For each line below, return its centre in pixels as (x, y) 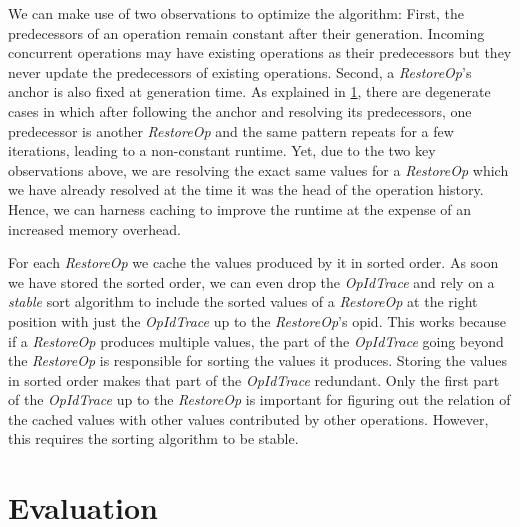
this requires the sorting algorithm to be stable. (153, 438)
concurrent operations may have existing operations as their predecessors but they (260, 52)
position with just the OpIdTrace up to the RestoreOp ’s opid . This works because (257, 320)
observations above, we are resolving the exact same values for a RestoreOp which (258, 169)
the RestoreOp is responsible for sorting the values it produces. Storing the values (257, 360)
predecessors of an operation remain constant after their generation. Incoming (246, 32)
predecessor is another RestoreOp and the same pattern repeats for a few (231, 130)
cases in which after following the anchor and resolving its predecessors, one (240, 110)
